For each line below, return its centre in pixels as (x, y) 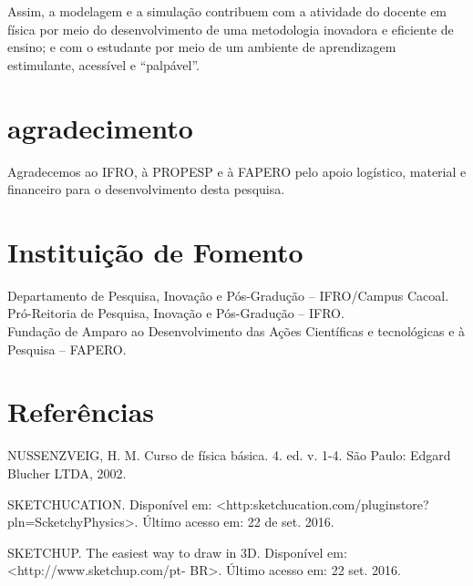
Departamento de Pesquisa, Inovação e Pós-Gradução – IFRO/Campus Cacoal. (228, 295)
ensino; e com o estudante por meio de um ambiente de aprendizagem (202, 47)
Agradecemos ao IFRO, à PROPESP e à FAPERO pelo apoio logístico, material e (237, 171)
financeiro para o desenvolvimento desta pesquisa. (146, 189)
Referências (81, 411)
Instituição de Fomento (155, 251)
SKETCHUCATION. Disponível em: (110, 504)
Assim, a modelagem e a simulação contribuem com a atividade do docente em (227, 11)
